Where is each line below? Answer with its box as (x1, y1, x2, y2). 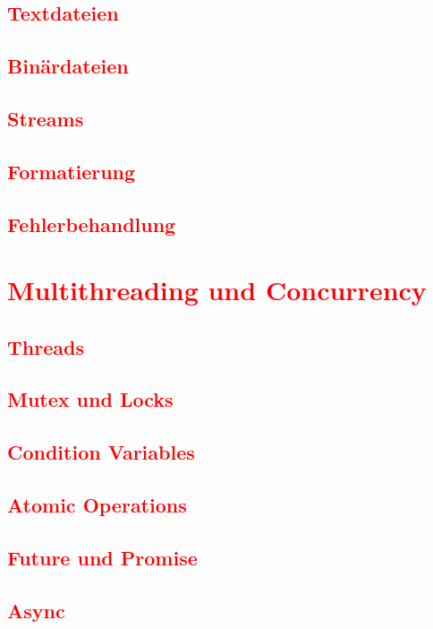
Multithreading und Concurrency (7, 271, 427, 308)
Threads (7, 332, 84, 360)
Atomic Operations (7, 491, 187, 519)
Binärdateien (7, 52, 129, 80)
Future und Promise (7, 543, 198, 571)
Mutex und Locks (7, 385, 174, 413)
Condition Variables (7, 438, 195, 466)
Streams (7, 104, 84, 132)
